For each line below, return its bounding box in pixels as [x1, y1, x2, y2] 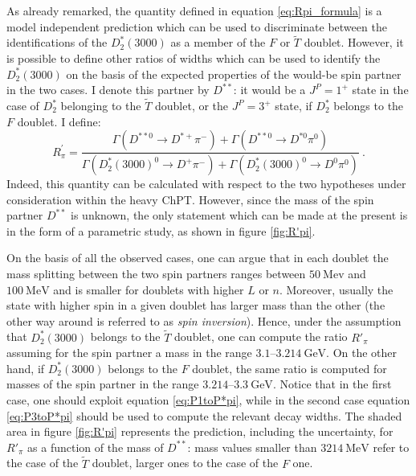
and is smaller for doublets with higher [53, 281, 244, 297]
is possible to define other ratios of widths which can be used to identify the [6, 50, 381, 66]
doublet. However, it [304, 34, 404, 51]
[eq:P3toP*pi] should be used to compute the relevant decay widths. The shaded [6, 407, 402, 424]
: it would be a [233, 81, 306, 98]
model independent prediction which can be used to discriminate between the [6, 18, 387, 35]
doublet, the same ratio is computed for [192, 359, 387, 376]
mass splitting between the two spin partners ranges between [6, 265, 306, 282]
